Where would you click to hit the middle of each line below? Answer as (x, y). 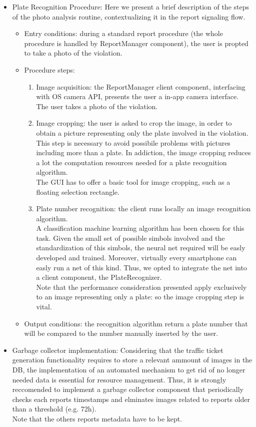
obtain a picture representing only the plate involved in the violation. (142, 132)
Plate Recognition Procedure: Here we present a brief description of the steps (131, 7)
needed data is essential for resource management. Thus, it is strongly (119, 379)
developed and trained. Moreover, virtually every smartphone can (136, 258)
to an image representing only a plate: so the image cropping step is (140, 297)
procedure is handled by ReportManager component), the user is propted (136, 43)
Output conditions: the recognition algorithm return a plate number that (136, 323)
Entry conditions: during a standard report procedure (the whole (123, 33)
